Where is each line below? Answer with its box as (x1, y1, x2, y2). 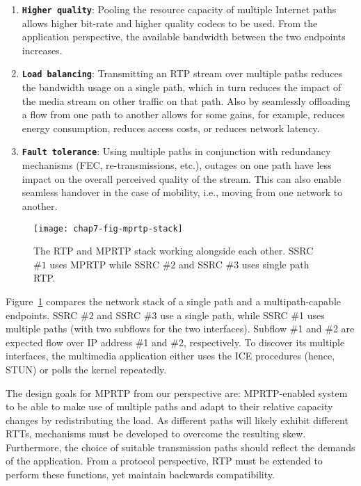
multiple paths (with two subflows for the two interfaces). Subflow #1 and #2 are (6, 321, 355, 336)
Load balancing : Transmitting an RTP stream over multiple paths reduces (22, 66, 343, 81)
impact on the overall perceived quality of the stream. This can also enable (22, 171, 342, 186)
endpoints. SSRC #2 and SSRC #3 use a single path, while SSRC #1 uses (6, 307, 325, 322)
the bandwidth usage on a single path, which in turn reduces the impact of (22, 80, 342, 95)
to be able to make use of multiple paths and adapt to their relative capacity (6, 399, 333, 414)
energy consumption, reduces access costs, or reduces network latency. (22, 120, 320, 135)
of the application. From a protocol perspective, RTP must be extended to (6, 453, 323, 468)
